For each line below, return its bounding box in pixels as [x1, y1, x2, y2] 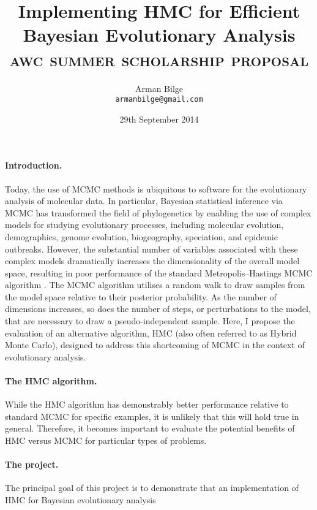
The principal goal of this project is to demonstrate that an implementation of [5, 481, 299, 494]
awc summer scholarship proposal [9, 46, 309, 71]
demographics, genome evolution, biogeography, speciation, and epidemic [5, 230, 278, 243]
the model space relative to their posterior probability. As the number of [5, 290, 277, 303]
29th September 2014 [119, 112, 199, 125]
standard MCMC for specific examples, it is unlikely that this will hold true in [5, 409, 299, 422]
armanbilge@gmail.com [115, 95, 203, 104]
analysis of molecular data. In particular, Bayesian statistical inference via [5, 194, 283, 207]
